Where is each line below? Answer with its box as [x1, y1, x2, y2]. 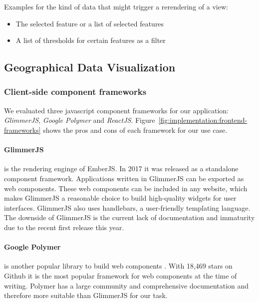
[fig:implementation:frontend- [158, 115, 248, 125]
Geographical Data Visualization [4, 59, 176, 75]
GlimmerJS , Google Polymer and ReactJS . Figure [4, 115, 155, 125]
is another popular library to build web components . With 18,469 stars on [4, 261, 233, 271]
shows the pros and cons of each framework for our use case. [43, 124, 228, 135]
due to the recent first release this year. [4, 222, 124, 232]
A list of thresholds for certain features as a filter [15, 35, 166, 45]
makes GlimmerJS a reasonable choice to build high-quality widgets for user [4, 193, 237, 203]
